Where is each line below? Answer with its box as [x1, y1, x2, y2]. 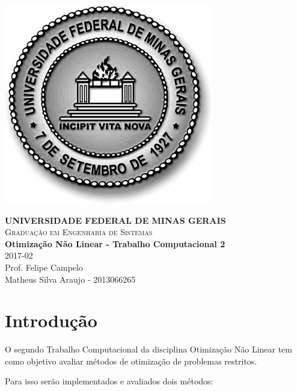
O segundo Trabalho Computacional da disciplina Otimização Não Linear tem [5, 343, 293, 356]
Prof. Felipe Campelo [5, 260, 83, 273]
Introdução [5, 308, 97, 333]
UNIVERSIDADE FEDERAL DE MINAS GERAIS [5, 214, 226, 226]
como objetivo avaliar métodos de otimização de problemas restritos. [5, 354, 257, 367]
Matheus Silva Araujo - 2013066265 [5, 272, 136, 285]
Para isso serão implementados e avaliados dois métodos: [5, 375, 213, 387]
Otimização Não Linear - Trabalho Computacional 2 [5, 237, 225, 250]
